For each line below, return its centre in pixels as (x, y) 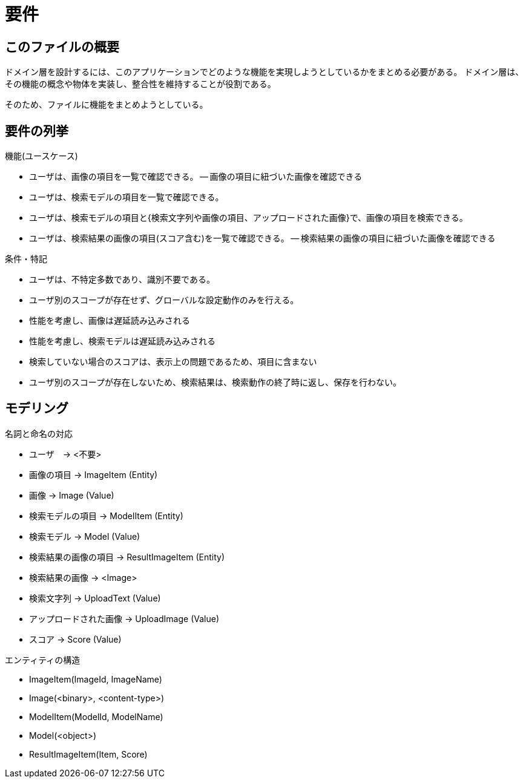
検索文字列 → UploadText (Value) (95, 598)
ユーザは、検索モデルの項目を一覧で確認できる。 (127, 197)
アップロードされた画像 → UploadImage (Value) (124, 618)
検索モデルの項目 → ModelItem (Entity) (106, 516)
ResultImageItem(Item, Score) (88, 754)
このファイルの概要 (62, 47)
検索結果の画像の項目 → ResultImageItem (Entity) (127, 557)
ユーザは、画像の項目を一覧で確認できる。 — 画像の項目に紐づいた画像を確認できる (196, 177)
